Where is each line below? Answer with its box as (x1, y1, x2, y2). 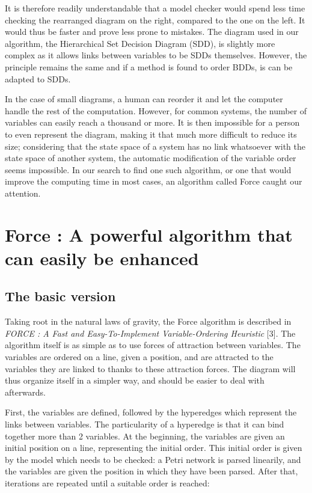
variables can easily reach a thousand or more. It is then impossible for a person (5, 116, 300, 129)
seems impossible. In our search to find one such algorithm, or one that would (5, 163, 292, 176)
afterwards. (5, 385, 46, 398)
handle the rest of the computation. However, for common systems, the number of (5, 104, 307, 117)
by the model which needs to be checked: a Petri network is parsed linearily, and (5, 453, 301, 465)
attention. (5, 186, 41, 199)
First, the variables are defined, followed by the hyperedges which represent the (5, 406, 297, 418)
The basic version (5, 287, 116, 305)
